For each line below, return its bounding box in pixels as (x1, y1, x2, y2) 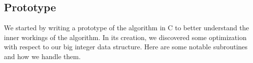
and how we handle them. (4, 51, 81, 61)
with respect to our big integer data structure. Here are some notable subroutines (4, 42, 248, 52)
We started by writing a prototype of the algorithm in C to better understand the (4, 22, 249, 33)
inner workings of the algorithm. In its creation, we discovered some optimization (4, 32, 247, 42)
